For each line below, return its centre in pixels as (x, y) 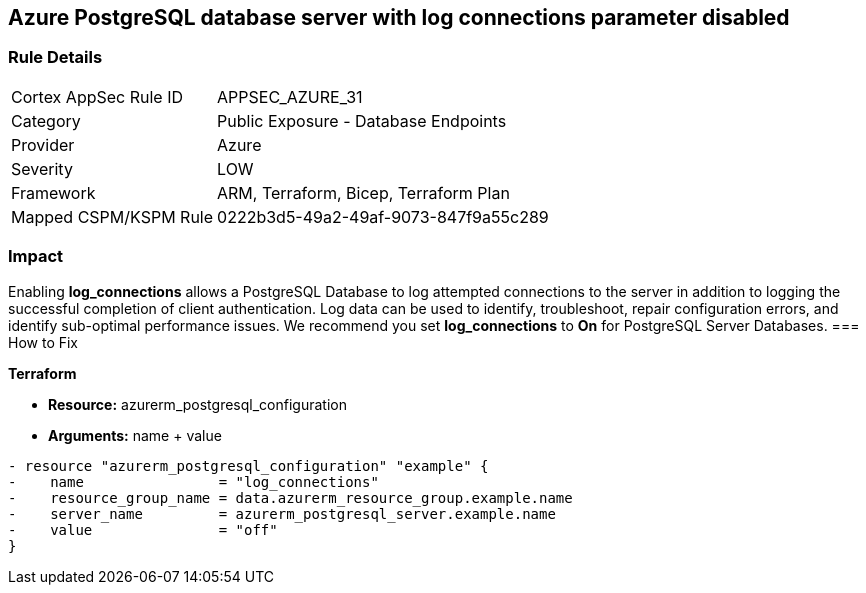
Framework (53, 192)
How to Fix (43, 342)
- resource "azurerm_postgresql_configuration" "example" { (248, 465)
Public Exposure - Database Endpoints (362, 120)
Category (46, 120)
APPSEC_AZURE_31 (290, 96)
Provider (43, 144)
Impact (36, 256)
